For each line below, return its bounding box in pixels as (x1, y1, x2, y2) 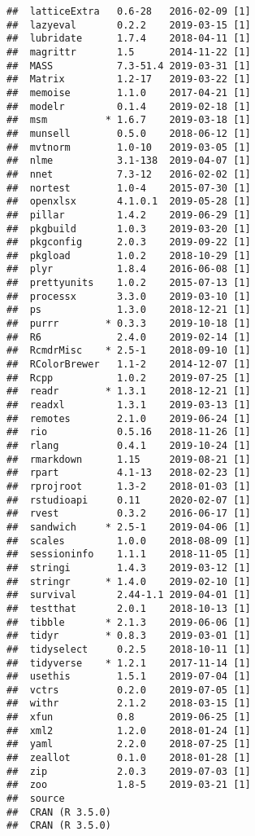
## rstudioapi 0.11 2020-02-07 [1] (6, 494, 251, 506)
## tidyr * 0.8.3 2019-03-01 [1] (6, 630, 251, 642)
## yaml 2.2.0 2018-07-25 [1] (6, 738, 251, 750)
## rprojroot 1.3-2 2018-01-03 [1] (6, 480, 251, 492)
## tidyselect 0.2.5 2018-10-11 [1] (6, 643, 251, 655)
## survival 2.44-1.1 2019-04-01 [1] (6, 589, 251, 601)
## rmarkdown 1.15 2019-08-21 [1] (6, 453, 251, 465)
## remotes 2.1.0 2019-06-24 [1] (6, 412, 251, 425)
